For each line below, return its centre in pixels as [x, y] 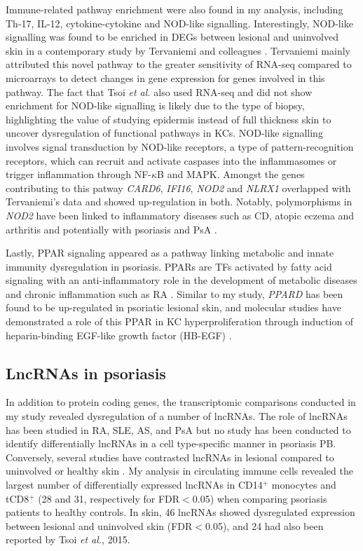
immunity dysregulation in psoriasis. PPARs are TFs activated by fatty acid [169, 266]
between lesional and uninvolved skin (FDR [99, 525]
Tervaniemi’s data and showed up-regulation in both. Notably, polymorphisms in [179, 202]
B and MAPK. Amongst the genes [231, 174]
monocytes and [304, 485]
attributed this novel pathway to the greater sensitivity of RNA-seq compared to [179, 64]
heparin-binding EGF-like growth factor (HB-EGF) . [119, 335]
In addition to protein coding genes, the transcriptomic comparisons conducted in [181, 402]
